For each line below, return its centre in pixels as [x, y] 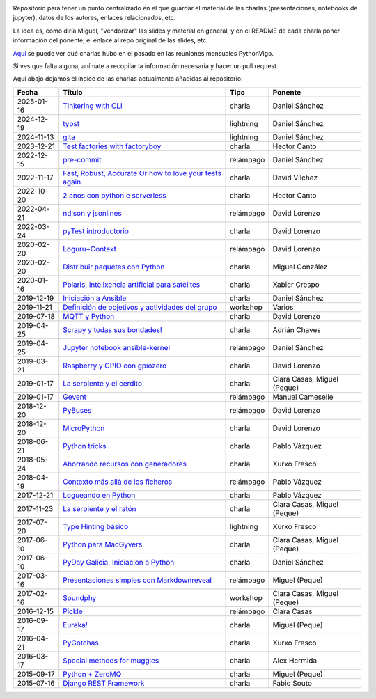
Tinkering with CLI [93, 106]
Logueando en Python [99, 495]
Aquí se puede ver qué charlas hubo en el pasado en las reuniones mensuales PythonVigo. [143, 53]
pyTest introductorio [96, 231]
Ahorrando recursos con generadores [125, 464]
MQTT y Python [89, 316]
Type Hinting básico [96, 526]
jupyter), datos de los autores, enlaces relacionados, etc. [94, 18]
